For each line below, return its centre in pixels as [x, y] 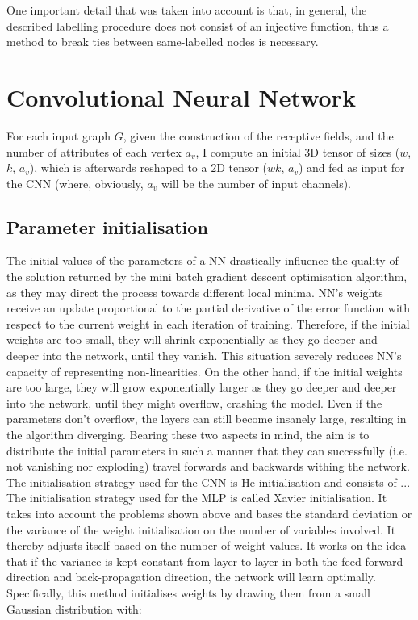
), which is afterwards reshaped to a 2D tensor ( [148, 168]
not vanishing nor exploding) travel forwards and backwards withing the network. [208, 466]
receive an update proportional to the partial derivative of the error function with [209, 308]
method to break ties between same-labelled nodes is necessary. [163, 42]
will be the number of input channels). [256, 183]
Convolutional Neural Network [181, 96]
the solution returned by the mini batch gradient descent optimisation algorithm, [207, 276]
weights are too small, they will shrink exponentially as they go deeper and [192, 339]
